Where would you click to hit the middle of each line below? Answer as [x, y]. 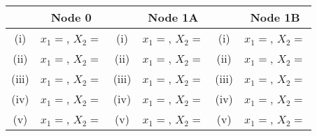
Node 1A [173, 17]
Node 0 [71, 17]
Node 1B [275, 17]
